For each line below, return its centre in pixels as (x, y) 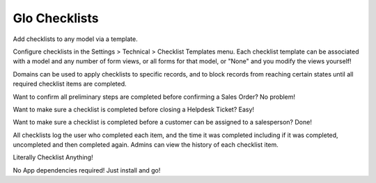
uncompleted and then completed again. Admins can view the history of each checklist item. (146, 145)
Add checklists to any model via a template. (76, 39)
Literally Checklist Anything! (53, 157)
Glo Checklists (56, 18)
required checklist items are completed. (70, 84)
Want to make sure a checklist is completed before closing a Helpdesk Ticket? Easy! (133, 109)
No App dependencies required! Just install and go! (87, 170)
